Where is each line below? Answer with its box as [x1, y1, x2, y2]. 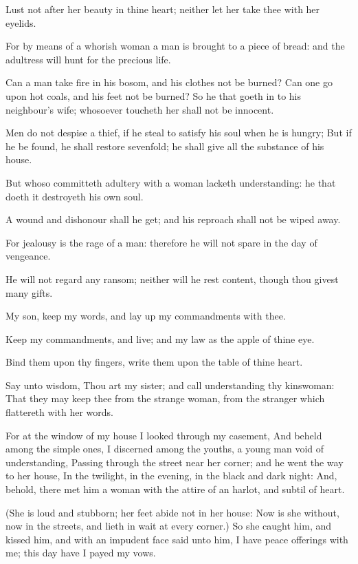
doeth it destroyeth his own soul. [5, 189, 144, 203]
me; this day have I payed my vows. [5, 545, 156, 560]
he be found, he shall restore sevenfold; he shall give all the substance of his [5, 138, 324, 153]
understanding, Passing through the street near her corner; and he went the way [5, 455, 344, 469]
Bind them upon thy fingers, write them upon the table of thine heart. [5, 355, 303, 369]
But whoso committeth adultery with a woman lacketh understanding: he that [5, 175, 336, 189]
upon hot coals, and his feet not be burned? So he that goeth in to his [5, 88, 302, 103]
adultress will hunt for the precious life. [5, 52, 171, 66]
